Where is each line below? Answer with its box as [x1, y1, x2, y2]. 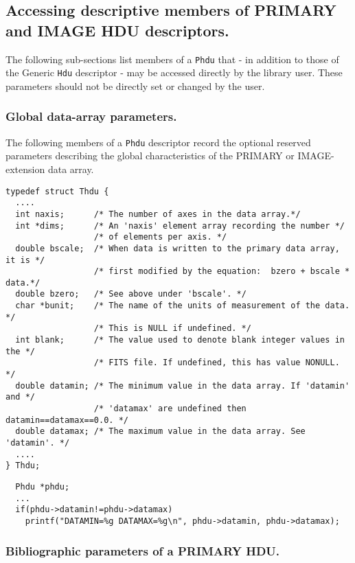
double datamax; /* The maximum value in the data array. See [15, 426, 306, 437]
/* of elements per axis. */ [93, 232, 227, 242]
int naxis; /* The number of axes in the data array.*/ [15, 209, 301, 219]
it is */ [5, 255, 45, 265]
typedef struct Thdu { [5, 186, 109, 196]
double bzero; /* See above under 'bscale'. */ [15, 289, 247, 299]
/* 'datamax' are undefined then [93, 404, 247, 414]
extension [5, 161, 45, 176]
